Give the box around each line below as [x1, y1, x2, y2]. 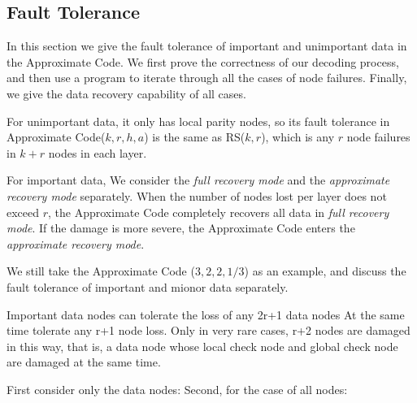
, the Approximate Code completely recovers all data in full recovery [48, 203, 389, 220]
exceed [7, 203, 40, 220]
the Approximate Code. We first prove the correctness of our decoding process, [7, 53, 399, 70]
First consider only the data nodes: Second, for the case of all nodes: [7, 380, 348, 397]
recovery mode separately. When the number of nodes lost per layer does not [7, 187, 387, 204]
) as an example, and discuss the [244, 262, 406, 279]
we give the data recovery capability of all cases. [7, 84, 246, 102]
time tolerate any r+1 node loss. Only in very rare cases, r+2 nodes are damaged [7, 322, 410, 339]
